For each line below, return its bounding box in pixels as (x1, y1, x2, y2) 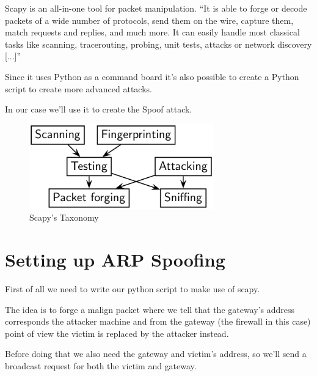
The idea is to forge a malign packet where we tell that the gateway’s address (5, 303, 295, 315)
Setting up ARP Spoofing (5, 247, 225, 272)
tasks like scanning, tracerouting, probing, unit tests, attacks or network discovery (5, 37, 312, 50)
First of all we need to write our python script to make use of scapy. (5, 282, 260, 295)
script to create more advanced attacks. (5, 82, 152, 95)
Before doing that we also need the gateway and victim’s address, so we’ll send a (5, 347, 307, 360)
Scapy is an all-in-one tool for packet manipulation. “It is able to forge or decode (5, 2, 307, 14)
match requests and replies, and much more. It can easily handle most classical (5, 26, 300, 39)
